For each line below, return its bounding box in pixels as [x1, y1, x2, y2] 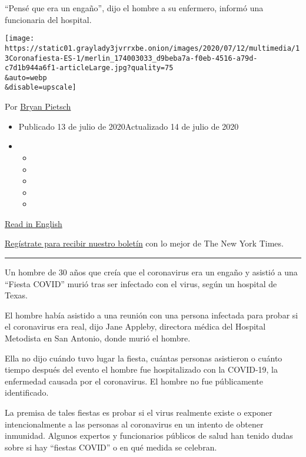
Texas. [5, 289, 28, 301]
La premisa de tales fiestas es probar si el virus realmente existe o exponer [5, 406, 272, 418]
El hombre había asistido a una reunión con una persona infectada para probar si [5, 308, 298, 321]
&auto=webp [5, 73, 47, 82]
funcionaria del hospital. [5, 13, 92, 25]
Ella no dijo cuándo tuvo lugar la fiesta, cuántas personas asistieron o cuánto [5, 351, 282, 364]
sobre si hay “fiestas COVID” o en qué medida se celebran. [5, 440, 217, 453]
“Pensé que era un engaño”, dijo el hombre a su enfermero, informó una [5, 2, 264, 14]
